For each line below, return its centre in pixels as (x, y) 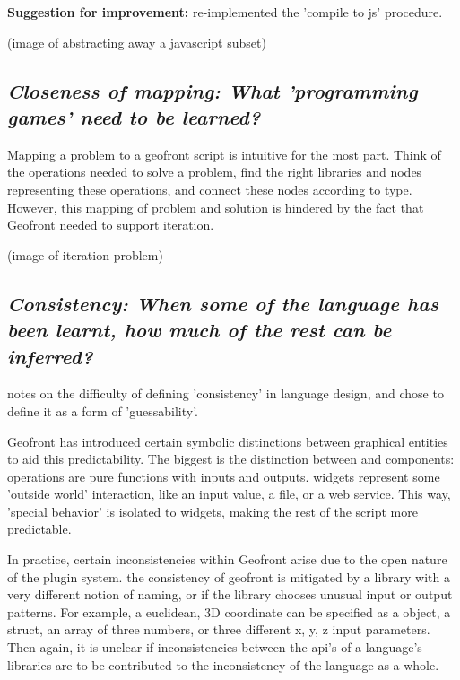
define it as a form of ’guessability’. (103, 410)
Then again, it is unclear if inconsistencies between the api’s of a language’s (215, 647)
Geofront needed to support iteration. (111, 225)
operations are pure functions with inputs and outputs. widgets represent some (224, 476)
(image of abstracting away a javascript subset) (137, 42)
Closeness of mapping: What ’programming (213, 90)
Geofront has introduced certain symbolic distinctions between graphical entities (228, 441)
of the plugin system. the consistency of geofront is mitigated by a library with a (229, 576)
